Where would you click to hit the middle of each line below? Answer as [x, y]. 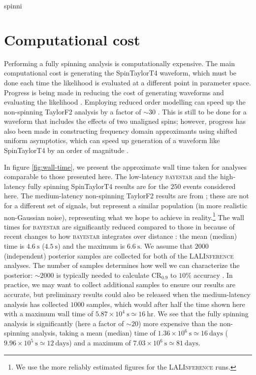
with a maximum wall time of [49, 314]
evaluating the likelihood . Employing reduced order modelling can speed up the [125, 102]
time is [14, 246]
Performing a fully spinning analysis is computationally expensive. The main [119, 63]
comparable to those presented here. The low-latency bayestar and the [111, 176]
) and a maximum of [100, 342]
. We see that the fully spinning [201, 314]
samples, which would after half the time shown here [166, 304]
